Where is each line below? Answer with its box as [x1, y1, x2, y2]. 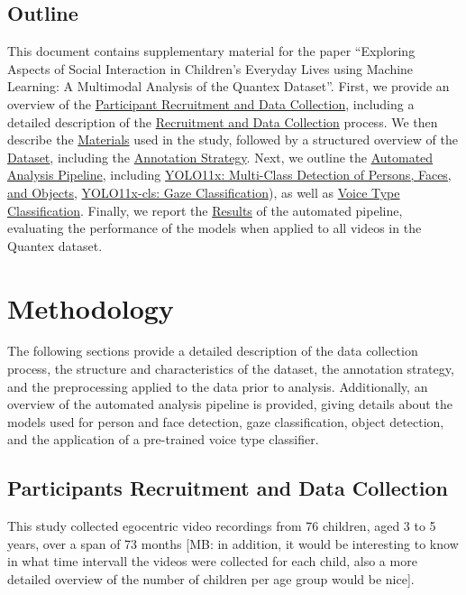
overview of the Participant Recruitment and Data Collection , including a [7, 94, 415, 113]
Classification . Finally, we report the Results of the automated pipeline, [7, 200, 403, 219]
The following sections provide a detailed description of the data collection [7, 341, 418, 360]
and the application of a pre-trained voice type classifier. [7, 430, 319, 449]
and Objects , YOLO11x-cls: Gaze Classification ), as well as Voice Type [7, 182, 400, 201]
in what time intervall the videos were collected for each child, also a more [7, 552, 417, 571]
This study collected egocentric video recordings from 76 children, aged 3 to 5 [7, 516, 436, 535]
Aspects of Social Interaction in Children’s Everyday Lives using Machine [7, 59, 414, 78]
